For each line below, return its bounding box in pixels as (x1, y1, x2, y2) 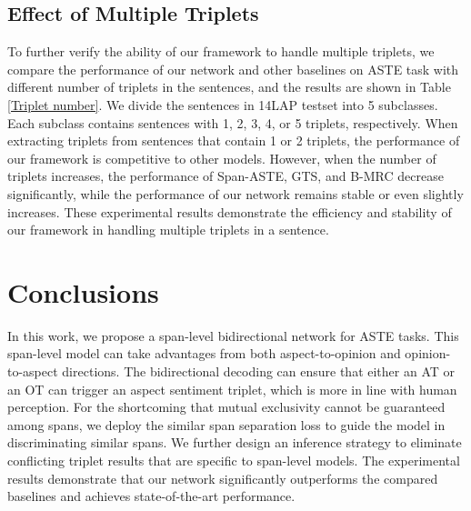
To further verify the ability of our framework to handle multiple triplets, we (7, 42, 435, 61)
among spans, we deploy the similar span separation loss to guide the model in (7, 415, 446, 434)
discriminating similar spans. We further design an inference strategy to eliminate (7, 433, 462, 452)
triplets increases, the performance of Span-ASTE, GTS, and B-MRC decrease (7, 166, 444, 185)
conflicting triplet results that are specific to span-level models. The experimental (7, 451, 460, 470)
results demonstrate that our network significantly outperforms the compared (7, 468, 438, 487)
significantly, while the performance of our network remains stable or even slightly (7, 184, 464, 203)
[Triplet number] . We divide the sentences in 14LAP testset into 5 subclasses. (7, 95, 438, 114)
